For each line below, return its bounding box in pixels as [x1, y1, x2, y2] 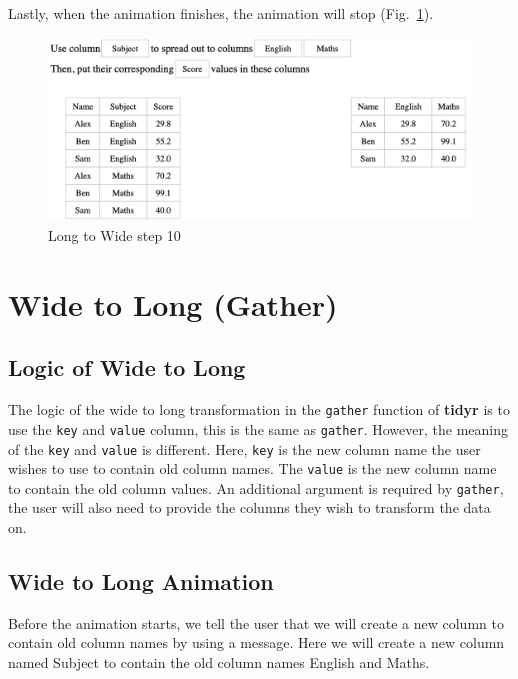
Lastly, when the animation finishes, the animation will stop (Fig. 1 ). [8, 3, 434, 23]
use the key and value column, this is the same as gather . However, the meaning [8, 418, 509, 439]
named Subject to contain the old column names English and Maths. [8, 652, 430, 673]
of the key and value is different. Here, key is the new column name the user [8, 438, 481, 459]
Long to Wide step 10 [48, 225, 181, 246]
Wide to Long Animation [8, 566, 274, 597]
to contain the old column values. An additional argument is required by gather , [8, 477, 504, 498]
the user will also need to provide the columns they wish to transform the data [8, 497, 491, 518]
